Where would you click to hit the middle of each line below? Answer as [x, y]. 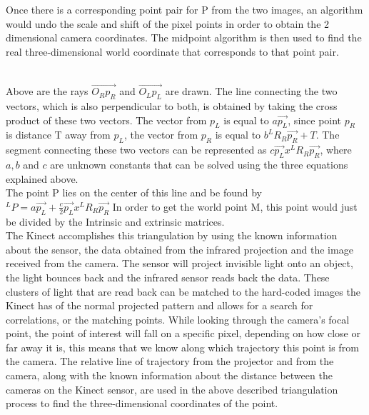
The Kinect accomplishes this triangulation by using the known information [172, 235]
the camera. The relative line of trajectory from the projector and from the [170, 361]
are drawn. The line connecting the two [251, 91]
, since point [315, 120]
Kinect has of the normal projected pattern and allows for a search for [160, 305]
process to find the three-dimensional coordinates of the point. [142, 403]
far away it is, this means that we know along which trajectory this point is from [182, 347]
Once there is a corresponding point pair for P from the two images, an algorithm [184, 9]
